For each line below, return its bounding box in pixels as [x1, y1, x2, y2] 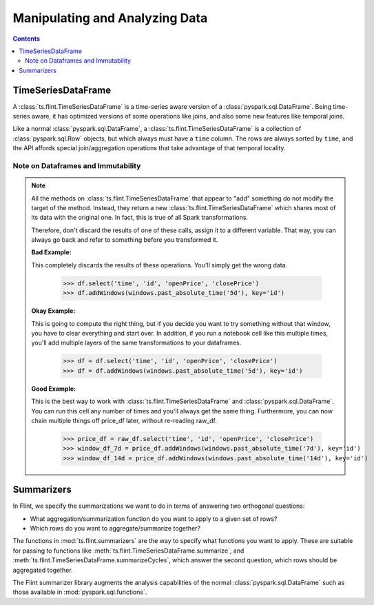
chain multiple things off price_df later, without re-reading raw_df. [31, 416, 217, 424]
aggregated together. [12, 566, 73, 574]
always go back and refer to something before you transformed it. [31, 236, 218, 244]
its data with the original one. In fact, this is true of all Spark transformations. [31, 214, 248, 222]
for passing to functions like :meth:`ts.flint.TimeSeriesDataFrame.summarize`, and [12, 546, 245, 555]
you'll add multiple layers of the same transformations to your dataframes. [31, 338, 242, 347]
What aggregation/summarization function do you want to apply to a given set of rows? [30, 514, 278, 523]
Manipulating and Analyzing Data [12, 10, 208, 25]
